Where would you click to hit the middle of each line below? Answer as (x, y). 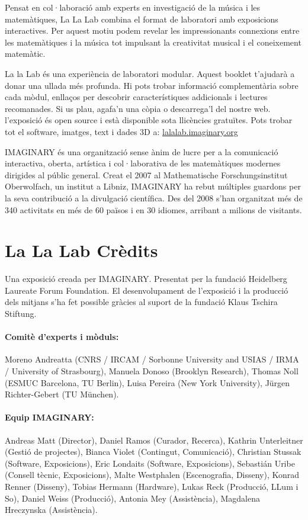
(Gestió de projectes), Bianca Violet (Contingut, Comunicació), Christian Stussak (153, 452)
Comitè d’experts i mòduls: (62, 337)
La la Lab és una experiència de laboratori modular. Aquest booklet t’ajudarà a (150, 73)
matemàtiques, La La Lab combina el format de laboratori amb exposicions (142, 19)
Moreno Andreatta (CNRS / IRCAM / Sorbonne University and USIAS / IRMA (152, 359)
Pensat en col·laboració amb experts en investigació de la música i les (133, 7)
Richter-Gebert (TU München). (62, 394)
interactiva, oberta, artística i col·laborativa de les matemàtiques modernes (143, 163)
